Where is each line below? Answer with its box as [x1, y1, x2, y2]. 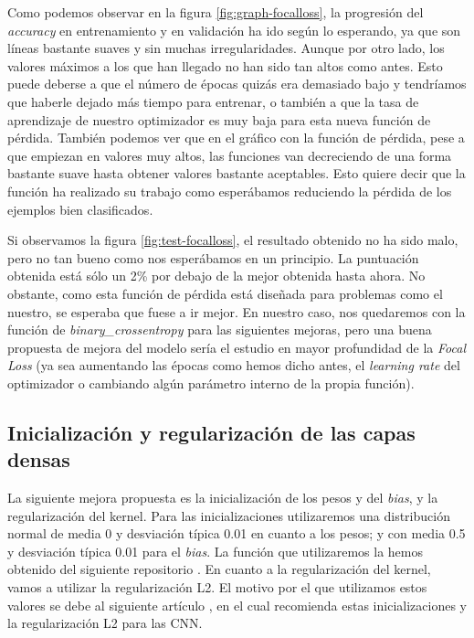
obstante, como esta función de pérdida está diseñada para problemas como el [7, 283, 443, 303]
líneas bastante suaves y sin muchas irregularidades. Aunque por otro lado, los [7, 38, 445, 58]
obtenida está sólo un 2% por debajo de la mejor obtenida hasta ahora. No [7, 266, 426, 285]
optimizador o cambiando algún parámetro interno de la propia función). [7, 373, 415, 392]
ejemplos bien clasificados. [7, 199, 153, 218]
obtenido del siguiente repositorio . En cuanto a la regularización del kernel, [7, 559, 431, 579]
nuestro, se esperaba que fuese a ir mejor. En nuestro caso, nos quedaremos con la [7, 302, 466, 321]
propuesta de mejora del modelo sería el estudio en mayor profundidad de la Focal [7, 337, 466, 356]
